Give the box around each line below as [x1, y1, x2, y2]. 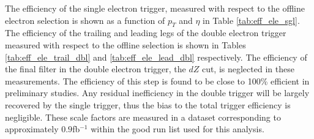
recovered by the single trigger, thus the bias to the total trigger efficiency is [5, 98, 291, 111]
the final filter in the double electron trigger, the [5, 62, 186, 75]
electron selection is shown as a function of [5, 13, 165, 26]
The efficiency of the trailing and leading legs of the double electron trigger [5, 26, 286, 39]
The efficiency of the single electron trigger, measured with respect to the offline [5, 2, 305, 14]
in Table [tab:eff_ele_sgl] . [203, 13, 300, 26]
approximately [5, 122, 59, 135]
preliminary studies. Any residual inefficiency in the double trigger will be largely [5, 86, 310, 99]
